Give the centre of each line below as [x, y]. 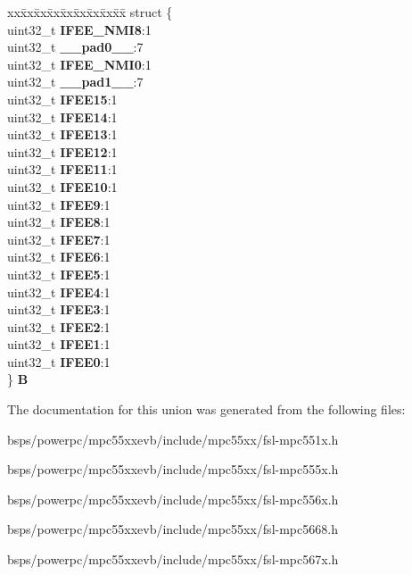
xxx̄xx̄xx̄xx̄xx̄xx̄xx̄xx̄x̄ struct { [90, 12]
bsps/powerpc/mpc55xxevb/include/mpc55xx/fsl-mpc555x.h [173, 469]
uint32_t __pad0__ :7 [75, 47]
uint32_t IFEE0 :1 [59, 361]
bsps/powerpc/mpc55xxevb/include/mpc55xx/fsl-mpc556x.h [173, 499]
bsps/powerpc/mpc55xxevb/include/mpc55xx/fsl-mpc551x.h [173, 439]
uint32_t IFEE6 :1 [59, 257]
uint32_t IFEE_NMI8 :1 [79, 29]
